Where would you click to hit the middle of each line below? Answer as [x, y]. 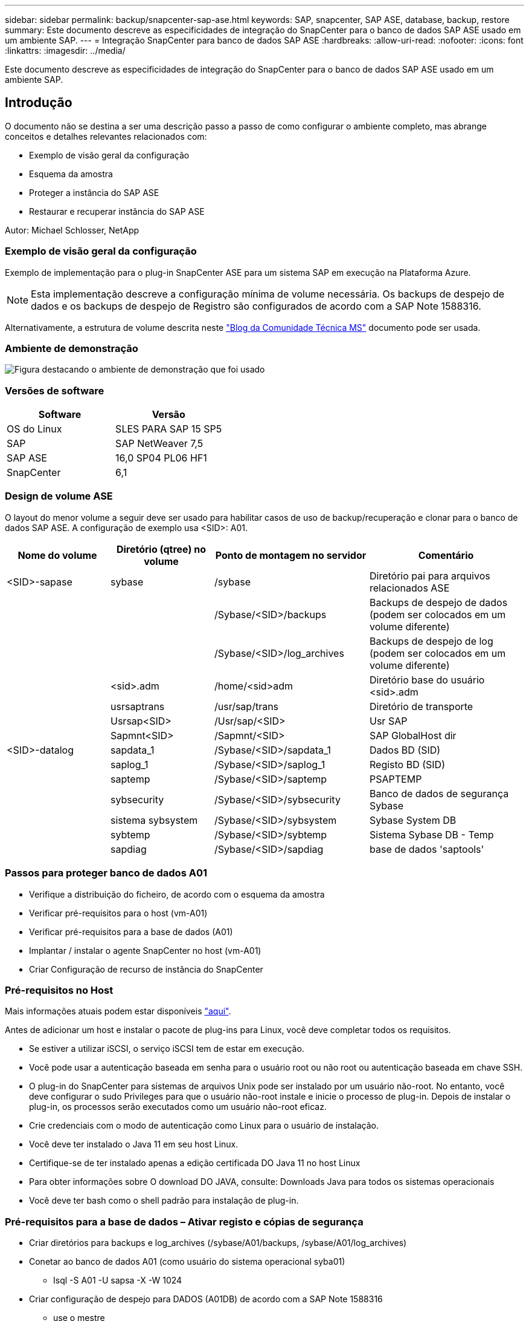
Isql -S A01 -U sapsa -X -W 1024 [118, 1280]
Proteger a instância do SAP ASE [94, 192]
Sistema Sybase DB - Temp [432, 834]
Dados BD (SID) [405, 750]
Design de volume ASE [59, 496]
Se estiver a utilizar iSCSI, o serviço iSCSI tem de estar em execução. [167, 1049]
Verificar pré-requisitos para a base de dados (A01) [131, 931]
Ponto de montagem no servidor [291, 555]
